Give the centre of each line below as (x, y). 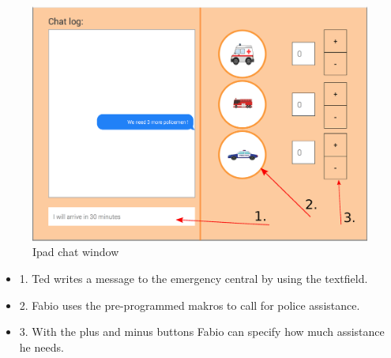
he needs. (41, 347)
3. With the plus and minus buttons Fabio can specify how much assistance (202, 332)
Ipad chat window (76, 252)
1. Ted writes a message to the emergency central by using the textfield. (194, 279)
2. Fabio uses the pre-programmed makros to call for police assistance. (190, 305)
